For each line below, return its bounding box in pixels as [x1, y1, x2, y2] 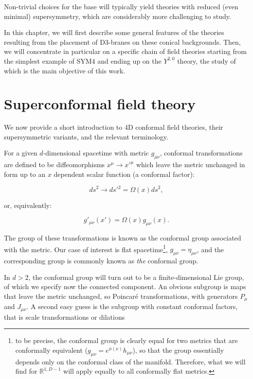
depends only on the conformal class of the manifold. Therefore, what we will [15, 356, 246, 366]
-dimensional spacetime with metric [43, 148, 149, 158]
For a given [4, 148, 37, 158]
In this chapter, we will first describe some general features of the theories [4, 27, 224, 37]
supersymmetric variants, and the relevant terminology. [4, 131, 168, 141]
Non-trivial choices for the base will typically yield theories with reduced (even [4, 1, 238, 11]
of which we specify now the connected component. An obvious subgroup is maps [4, 281, 246, 292]
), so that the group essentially [132, 345, 224, 355]
